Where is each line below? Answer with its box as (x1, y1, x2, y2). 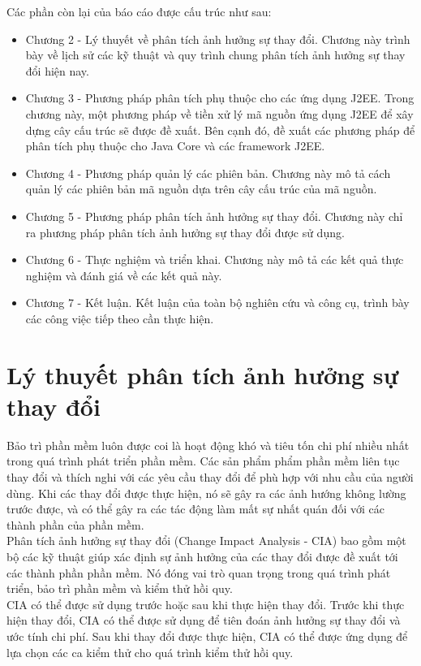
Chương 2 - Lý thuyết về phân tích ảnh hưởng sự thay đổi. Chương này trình (25, 30, 410, 47)
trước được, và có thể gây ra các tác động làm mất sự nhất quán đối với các (6, 500, 385, 517)
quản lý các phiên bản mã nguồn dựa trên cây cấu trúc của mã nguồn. (25, 180, 377, 197)
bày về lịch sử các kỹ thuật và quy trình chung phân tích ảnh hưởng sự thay (25, 46, 406, 63)
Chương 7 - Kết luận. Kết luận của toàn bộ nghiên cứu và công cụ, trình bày (25, 294, 410, 311)
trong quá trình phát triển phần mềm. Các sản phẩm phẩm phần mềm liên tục (6, 452, 400, 469)
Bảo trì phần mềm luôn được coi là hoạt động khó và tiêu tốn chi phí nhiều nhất (6, 436, 410, 453)
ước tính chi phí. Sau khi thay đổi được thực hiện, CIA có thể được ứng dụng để (6, 627, 408, 644)
